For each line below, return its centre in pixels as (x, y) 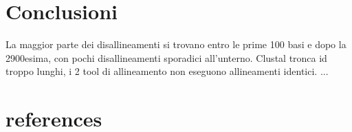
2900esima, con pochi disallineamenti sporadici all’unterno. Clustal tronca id (166, 57)
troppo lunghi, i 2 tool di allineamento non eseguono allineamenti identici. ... (167, 71)
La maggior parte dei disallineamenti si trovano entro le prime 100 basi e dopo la (176, 44)
